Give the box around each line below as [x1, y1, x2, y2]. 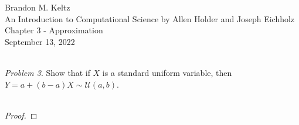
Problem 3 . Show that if [5, 66, 90, 78]
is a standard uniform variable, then [102, 66, 232, 78]
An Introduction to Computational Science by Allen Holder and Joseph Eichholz [5, 12, 295, 25]
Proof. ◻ [5, 109, 38, 121]
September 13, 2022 [5, 35, 75, 47]
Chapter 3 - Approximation [5, 24, 103, 36]
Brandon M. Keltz [5, 1, 70, 13]
